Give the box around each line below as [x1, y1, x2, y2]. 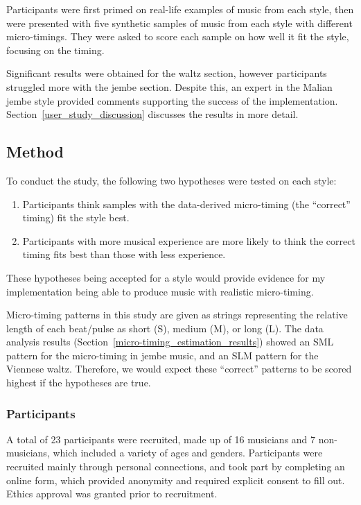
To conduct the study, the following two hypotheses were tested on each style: [6, 173, 337, 187]
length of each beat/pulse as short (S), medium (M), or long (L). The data [6, 320, 324, 335]
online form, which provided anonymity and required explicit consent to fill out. [6, 472, 345, 487]
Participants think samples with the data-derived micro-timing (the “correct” [22, 196, 351, 211]
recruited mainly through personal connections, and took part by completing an [6, 459, 345, 474]
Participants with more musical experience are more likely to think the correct [22, 233, 355, 248]
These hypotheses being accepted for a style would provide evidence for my [6, 270, 326, 284]
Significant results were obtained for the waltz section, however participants [6, 66, 327, 80]
